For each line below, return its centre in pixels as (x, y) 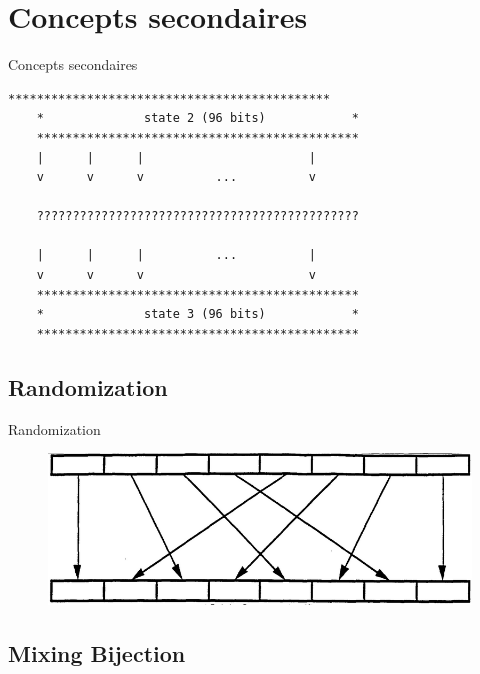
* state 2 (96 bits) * (197, 118)
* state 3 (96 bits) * (197, 314)
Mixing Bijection (97, 652)
